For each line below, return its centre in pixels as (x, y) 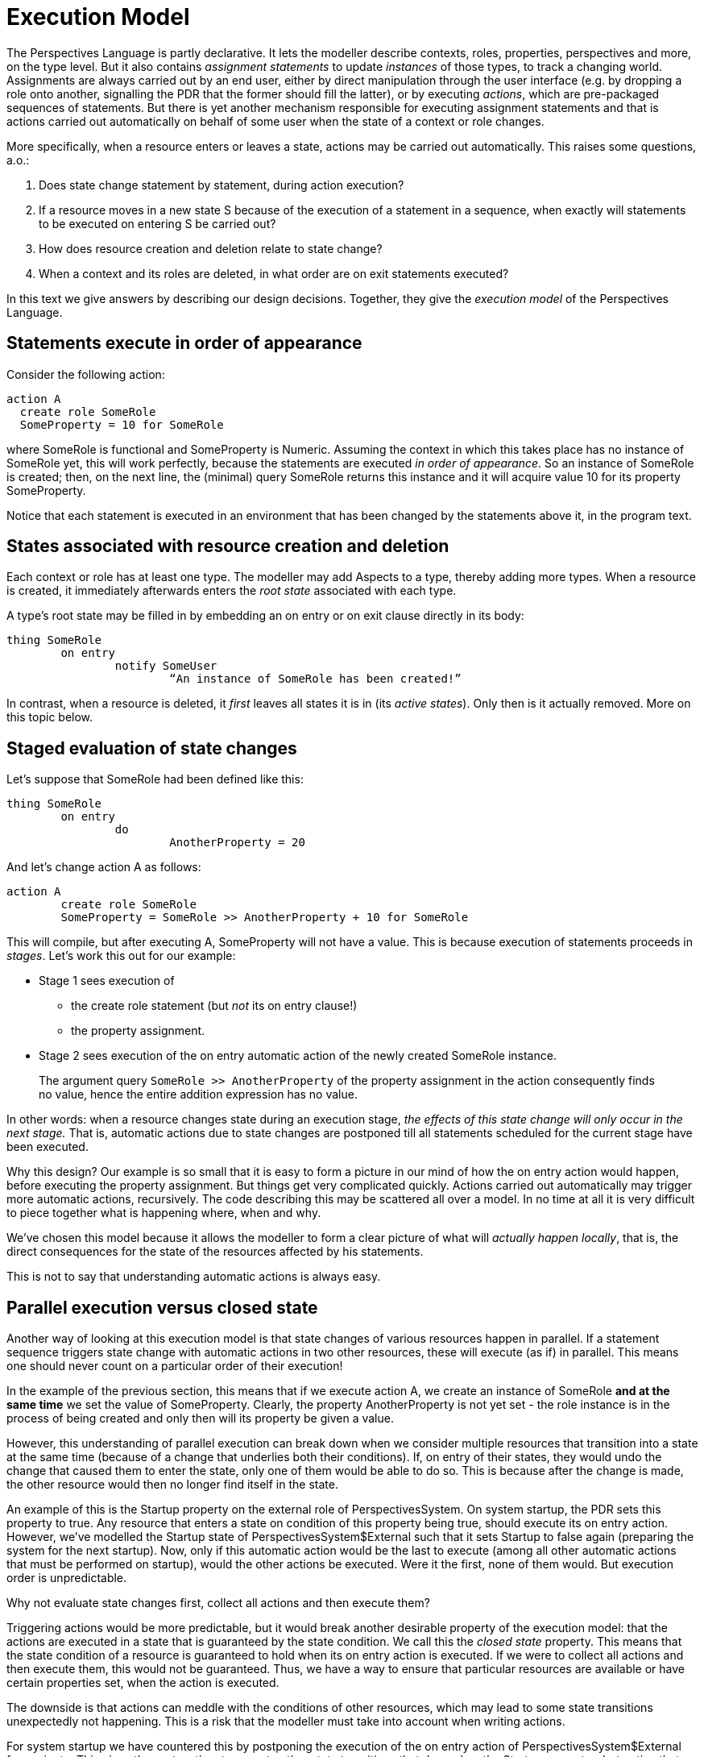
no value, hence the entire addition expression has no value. (198, 1094)
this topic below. (50, 717)
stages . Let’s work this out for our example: (121, 956)
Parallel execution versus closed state (162, 1307)
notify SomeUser (166, 666)
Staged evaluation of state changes (152, 748)
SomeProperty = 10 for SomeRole (122, 424)
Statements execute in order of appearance (184, 343)
